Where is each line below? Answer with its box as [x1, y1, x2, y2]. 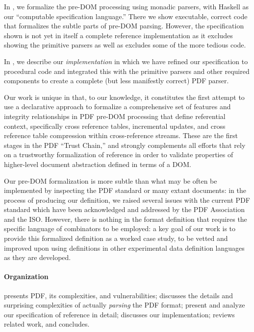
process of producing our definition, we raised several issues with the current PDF [4, 194, 250, 205]
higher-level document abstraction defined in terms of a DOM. [4, 159, 191, 169]
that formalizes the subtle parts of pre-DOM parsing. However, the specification [4, 21, 244, 31]
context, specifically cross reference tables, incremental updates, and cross [4, 120, 226, 131]
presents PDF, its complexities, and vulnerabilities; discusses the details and [4, 290, 233, 300]
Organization [4, 271, 49, 282]
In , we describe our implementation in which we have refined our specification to [4, 56, 248, 66]
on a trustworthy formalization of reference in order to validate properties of [4, 149, 233, 160]
